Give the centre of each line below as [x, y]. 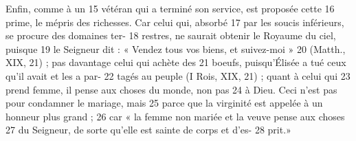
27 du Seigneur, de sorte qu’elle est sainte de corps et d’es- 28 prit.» [148, 130]
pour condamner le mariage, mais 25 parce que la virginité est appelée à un [164, 103]
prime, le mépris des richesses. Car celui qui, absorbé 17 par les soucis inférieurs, [175, 22]
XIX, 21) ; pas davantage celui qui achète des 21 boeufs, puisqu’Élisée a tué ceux [176, 62]
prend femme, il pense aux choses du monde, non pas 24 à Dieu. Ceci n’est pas [171, 89]
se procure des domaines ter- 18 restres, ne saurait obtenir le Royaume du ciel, [171, 35]
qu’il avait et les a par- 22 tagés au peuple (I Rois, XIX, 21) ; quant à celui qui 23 [178, 75]
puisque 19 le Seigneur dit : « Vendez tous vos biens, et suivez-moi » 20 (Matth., [176, 48]
